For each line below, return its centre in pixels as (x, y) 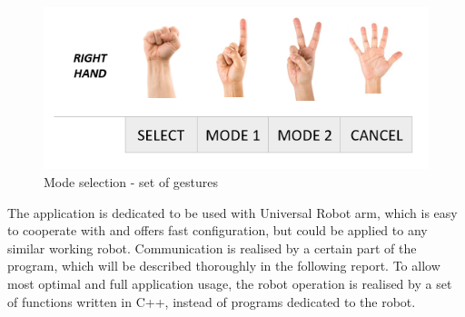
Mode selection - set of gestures (131, 182)
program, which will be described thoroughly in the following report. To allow (224, 266)
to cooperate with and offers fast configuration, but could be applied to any (218, 230)
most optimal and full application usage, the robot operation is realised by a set (230, 284)
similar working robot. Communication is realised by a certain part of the (212, 248)
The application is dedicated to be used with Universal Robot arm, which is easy (232, 212)
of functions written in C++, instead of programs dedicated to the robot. (212, 301)
